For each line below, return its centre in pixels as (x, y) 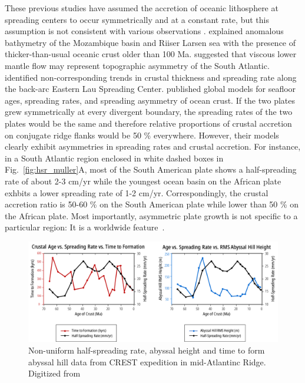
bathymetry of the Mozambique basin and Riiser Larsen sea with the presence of (150, 42)
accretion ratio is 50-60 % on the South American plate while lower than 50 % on (152, 204)
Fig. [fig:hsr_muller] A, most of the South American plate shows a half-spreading (151, 169)
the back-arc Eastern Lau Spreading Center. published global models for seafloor (150, 89)
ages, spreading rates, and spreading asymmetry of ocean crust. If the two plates (150, 100)
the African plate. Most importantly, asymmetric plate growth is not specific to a (151, 215)
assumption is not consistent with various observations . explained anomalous (144, 31)
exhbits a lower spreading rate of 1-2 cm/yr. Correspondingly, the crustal (137, 192)
